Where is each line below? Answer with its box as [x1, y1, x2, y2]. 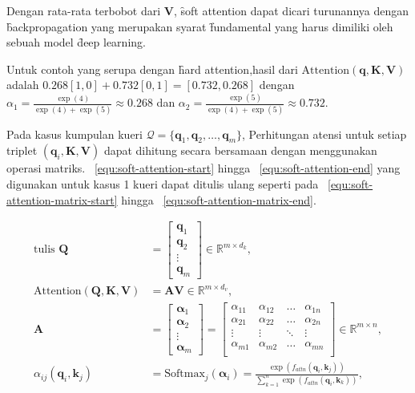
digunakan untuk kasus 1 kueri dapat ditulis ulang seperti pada [6, 175, 319, 192]
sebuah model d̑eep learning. [6, 34, 146, 51]
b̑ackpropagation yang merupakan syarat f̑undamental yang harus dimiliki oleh [6, 18, 393, 34]
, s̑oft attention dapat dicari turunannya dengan [173, 2, 409, 18]
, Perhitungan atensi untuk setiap [242, 125, 407, 142]
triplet [6, 142, 38, 159]
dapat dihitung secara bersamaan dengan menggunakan [103, 142, 377, 159]
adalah [6, 76, 39, 93]
